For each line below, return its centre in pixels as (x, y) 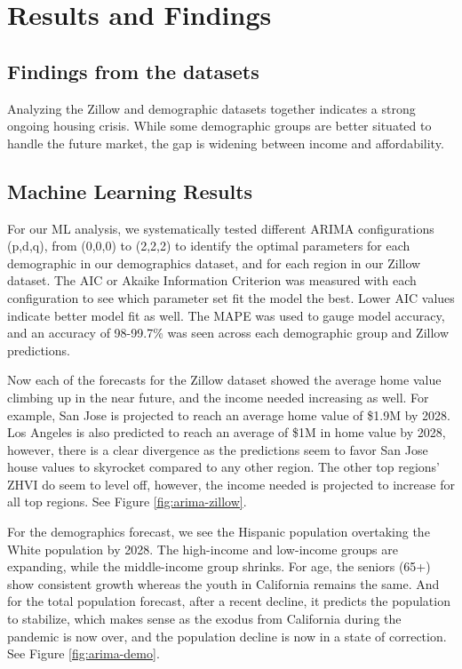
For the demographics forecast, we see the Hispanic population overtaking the (219, 532)
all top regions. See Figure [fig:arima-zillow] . (127, 502)
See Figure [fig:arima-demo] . (84, 653)
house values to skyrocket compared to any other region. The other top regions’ (224, 467)
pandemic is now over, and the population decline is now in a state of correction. (227, 636)
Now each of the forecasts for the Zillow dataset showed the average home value (224, 380)
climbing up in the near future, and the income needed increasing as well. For (218, 397)
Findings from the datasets (133, 71)
